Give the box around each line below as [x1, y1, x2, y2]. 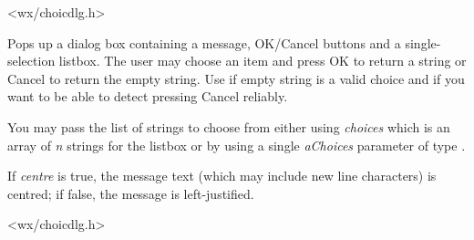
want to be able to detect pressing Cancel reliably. [7, 87, 288, 106]
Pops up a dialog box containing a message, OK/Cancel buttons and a [7, 33, 401, 52]
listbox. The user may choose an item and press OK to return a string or [58, 51, 467, 70]
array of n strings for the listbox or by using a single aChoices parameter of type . [7, 135, 466, 154]
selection [7, 51, 56, 70]
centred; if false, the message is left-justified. [7, 183, 254, 203]
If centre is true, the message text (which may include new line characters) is [7, 166, 437, 185]
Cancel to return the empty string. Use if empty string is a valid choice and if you [7, 68, 465, 88]
